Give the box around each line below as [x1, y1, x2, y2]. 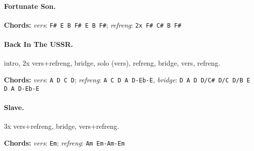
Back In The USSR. [4, 39, 73, 49]
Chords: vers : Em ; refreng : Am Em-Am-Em [4, 137, 125, 148]
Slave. [4, 102, 24, 112]
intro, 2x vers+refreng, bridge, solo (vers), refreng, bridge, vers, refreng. [4, 58, 220, 68]
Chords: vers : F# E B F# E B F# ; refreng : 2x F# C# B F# [4, 19, 181, 30]
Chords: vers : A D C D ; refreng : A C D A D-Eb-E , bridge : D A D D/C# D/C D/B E [4, 74, 251, 84]
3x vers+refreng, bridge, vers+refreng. [4, 120, 119, 131]
